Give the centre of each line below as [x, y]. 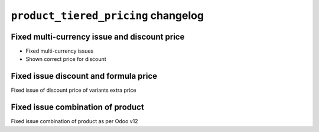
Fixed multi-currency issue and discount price [98, 36]
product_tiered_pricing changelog [107, 15]
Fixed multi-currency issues [60, 51]
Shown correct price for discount [66, 59]
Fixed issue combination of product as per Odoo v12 [74, 121]
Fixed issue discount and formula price [84, 76]
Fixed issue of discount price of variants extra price [74, 90]
